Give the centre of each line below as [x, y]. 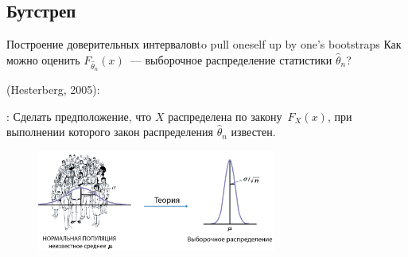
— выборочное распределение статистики [231, 59]
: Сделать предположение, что [79, 116]
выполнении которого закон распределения [110, 132]
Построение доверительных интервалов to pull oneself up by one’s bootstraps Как [204, 44]
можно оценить [43, 59]
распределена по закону [225, 116]
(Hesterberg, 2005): [53, 89]
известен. [253, 132]
